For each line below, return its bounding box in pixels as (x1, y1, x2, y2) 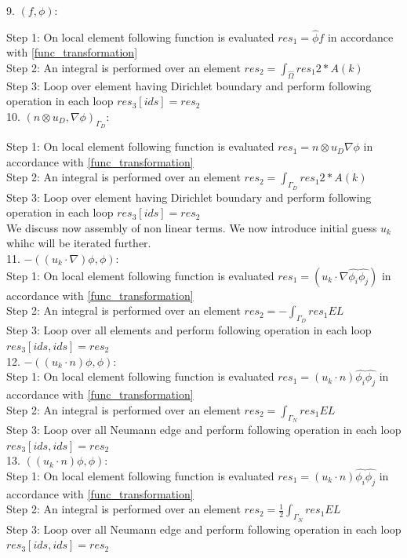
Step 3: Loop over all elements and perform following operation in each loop (6, 322, 372, 338)
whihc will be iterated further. (6, 235, 151, 251)
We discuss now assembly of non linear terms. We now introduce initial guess (6, 219, 377, 235)
